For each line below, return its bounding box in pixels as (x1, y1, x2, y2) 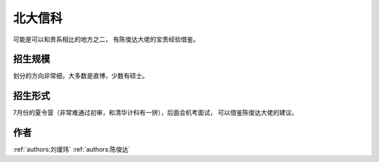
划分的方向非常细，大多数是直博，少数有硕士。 (13, 72, 149, 80)
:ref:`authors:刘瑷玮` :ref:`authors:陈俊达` (13, 145, 131, 154)
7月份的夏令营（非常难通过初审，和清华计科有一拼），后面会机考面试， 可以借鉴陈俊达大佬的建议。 (13, 109, 298, 117)
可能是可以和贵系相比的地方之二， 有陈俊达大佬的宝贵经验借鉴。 (13, 35, 199, 43)
